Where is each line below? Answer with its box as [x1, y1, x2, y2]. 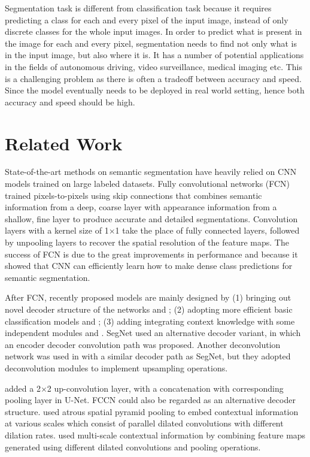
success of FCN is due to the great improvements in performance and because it [5, 247, 298, 260]
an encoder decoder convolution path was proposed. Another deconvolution [5, 338, 281, 350]
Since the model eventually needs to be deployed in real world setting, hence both [5, 84, 305, 96]
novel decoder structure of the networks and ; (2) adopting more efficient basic [5, 303, 293, 315]
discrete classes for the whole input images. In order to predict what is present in [5, 25, 302, 38]
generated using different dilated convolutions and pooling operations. [5, 440, 261, 453]
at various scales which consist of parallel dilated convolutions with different [5, 417, 284, 429]
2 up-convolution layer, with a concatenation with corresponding [47, 382, 284, 394]
